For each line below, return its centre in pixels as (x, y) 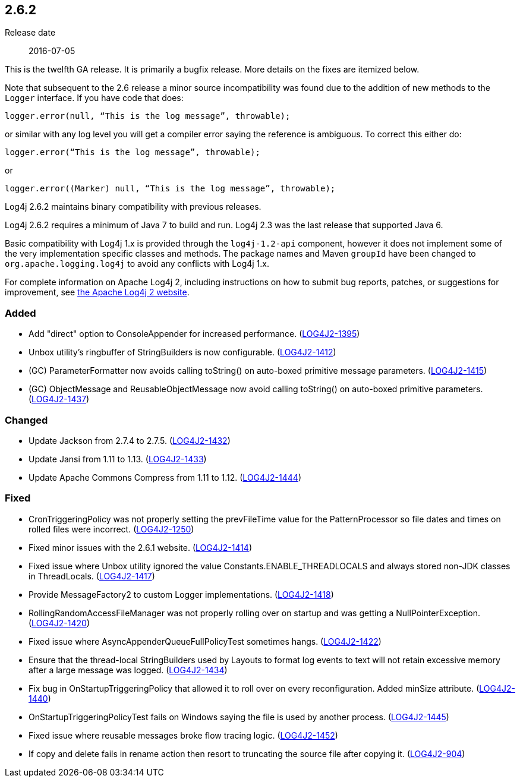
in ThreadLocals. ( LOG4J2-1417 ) (92, 576)
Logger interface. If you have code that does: (94, 98)
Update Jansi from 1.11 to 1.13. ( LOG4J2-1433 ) (118, 459)
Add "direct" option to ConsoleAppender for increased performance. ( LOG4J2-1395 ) (194, 334)
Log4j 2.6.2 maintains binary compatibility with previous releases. (133, 207)
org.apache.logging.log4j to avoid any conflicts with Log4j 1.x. (137, 264)
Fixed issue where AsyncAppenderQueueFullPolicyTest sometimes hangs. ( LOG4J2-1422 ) (205, 641)
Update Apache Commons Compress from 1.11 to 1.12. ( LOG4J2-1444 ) (165, 477)
